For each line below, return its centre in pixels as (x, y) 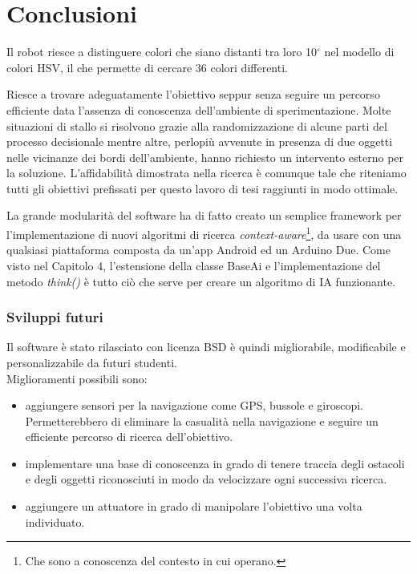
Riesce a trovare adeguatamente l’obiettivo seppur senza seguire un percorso (193, 94)
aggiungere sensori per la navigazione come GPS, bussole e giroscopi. (194, 405)
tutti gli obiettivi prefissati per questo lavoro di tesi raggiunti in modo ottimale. (202, 188)
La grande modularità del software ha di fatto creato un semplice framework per (204, 215)
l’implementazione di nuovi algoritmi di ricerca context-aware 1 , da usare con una (204, 233)
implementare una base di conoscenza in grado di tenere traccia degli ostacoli (215, 463)
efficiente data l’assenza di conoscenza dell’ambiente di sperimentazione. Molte (199, 109)
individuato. (55, 521)
